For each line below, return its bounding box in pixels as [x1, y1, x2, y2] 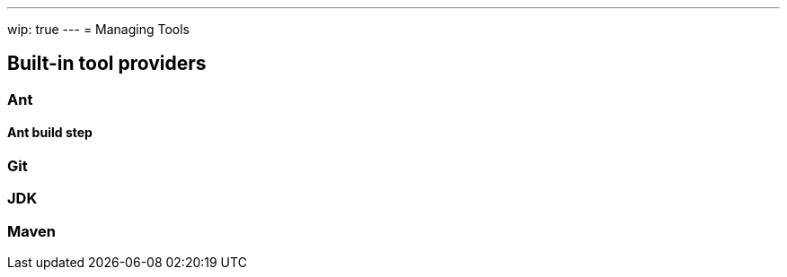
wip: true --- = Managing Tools [7, 22, 190, 37]
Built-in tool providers [7, 52, 207, 75]
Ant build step [7, 125, 93, 141]
